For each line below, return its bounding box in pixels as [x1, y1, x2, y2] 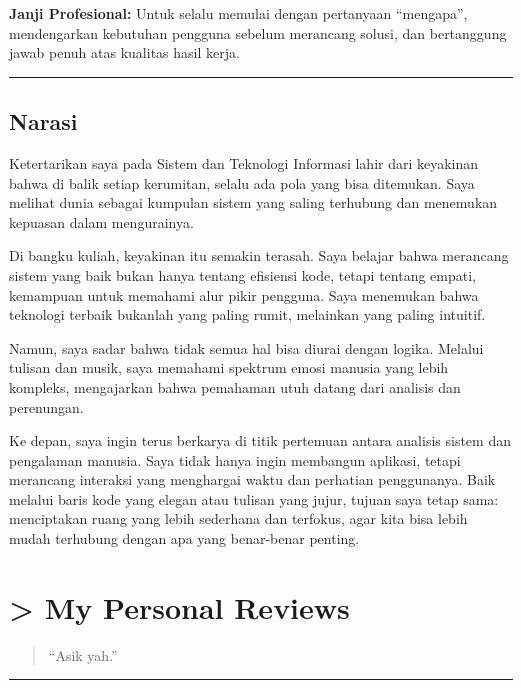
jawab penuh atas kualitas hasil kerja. [9, 42, 240, 63]
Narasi [9, 106, 78, 137]
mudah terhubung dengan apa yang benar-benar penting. [9, 528, 360, 549]
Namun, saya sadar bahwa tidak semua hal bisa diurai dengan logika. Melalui [9, 337, 484, 358]
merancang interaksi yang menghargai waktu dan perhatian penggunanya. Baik [9, 469, 496, 490]
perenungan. [9, 396, 84, 417]
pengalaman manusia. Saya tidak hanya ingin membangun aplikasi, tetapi [9, 449, 461, 470]
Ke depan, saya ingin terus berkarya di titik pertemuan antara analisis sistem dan [9, 430, 511, 451]
